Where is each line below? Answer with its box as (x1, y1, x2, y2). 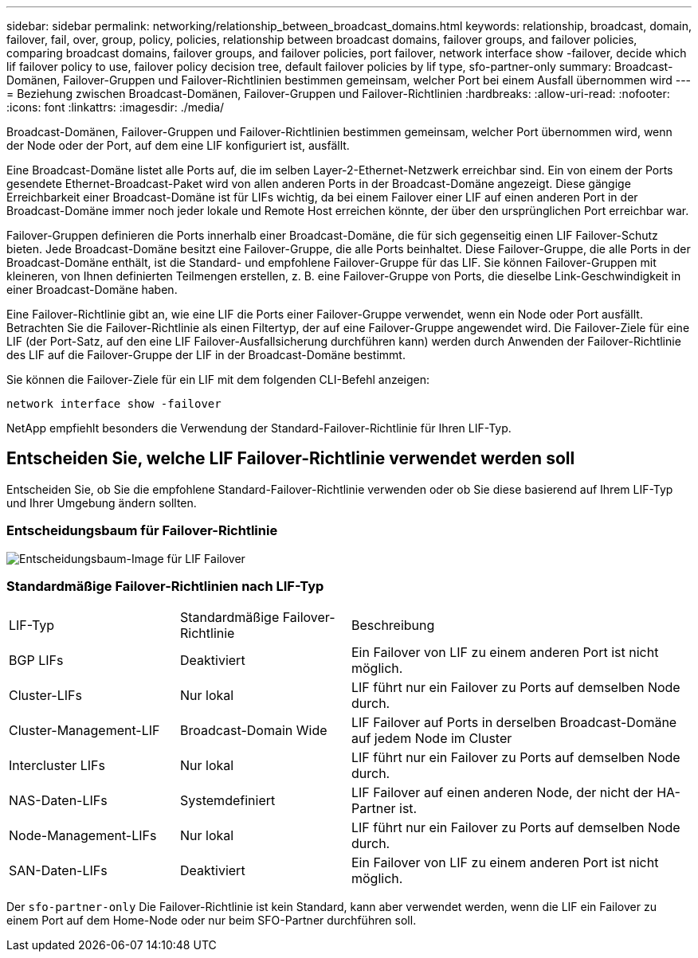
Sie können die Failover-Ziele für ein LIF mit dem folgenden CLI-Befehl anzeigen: (6, 373, 430, 386)
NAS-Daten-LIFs (9, 792, 108, 809)
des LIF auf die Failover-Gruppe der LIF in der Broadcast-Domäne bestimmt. (6, 348, 406, 362)
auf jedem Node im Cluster (351, 730, 512, 747)
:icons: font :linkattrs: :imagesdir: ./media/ (6, 100, 225, 114)
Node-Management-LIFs (9, 827, 157, 844)
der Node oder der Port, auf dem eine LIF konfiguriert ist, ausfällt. (6, 139, 350, 152)
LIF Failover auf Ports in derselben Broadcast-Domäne (351, 714, 677, 731)
